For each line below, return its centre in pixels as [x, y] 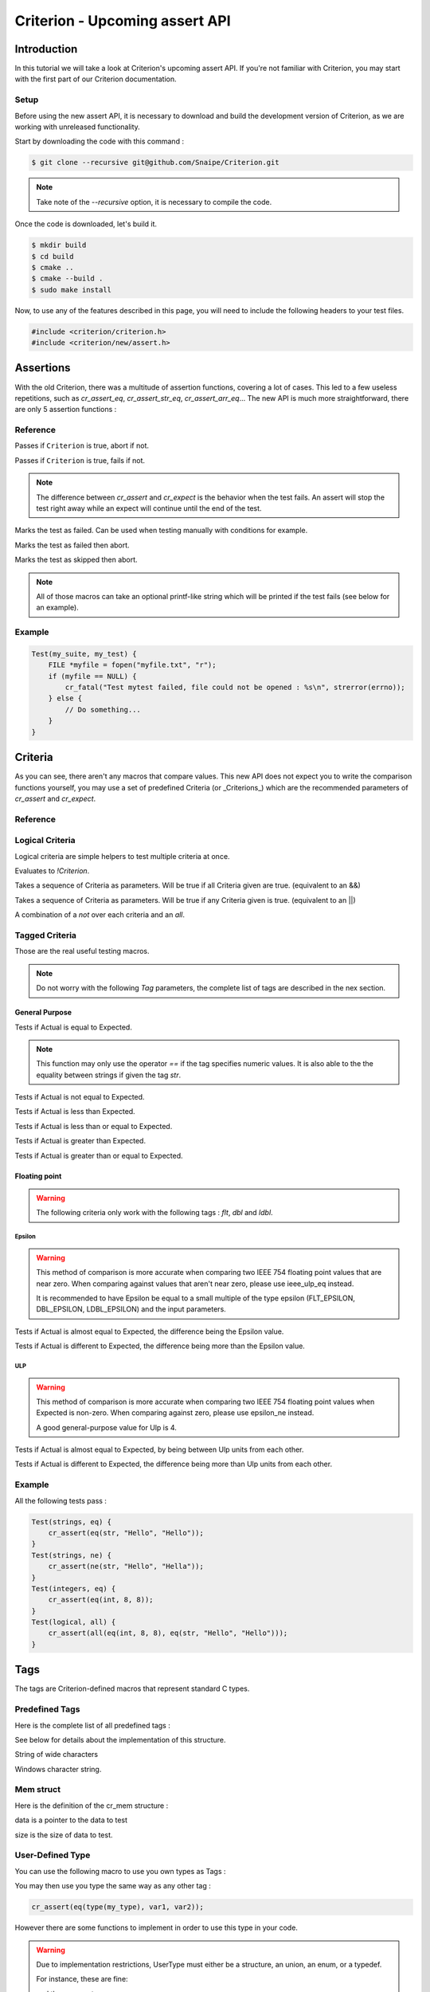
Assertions [43, 368]
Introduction [46, 49]
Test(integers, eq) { [74, 1588]
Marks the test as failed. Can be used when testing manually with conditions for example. [161, 531]
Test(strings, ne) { [71, 1555]
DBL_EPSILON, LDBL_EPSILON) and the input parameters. [131, 1309]
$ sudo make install [71, 290]
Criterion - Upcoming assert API [123, 21]
